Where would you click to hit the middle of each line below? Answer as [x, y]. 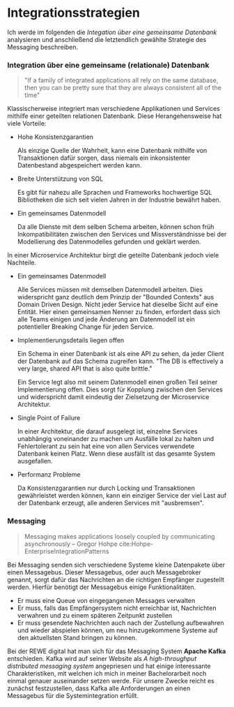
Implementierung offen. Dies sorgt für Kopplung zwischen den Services [120, 389]
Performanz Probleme [49, 475]
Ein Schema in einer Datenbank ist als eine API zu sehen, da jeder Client [120, 354]
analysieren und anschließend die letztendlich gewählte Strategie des [107, 39]
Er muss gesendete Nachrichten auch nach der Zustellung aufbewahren [120, 623]
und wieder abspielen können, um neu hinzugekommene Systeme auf [117, 630]
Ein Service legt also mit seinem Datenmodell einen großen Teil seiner [117, 382]
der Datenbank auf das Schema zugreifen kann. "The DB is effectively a [120, 362]
